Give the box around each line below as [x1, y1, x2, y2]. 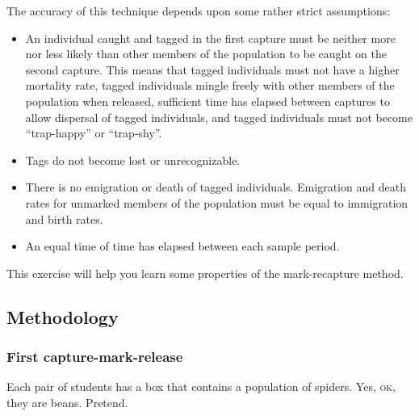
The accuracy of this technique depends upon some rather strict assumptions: [6, 2, 391, 19]
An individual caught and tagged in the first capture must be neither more [25, 29, 396, 46]
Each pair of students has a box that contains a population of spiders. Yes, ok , [6, 378, 396, 395]
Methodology [6, 304, 119, 329]
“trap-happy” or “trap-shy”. [25, 124, 162, 141]
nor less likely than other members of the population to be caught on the [25, 45, 387, 62]
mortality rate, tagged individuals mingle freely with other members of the [25, 77, 395, 94]
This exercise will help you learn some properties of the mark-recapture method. [6, 264, 404, 281]
